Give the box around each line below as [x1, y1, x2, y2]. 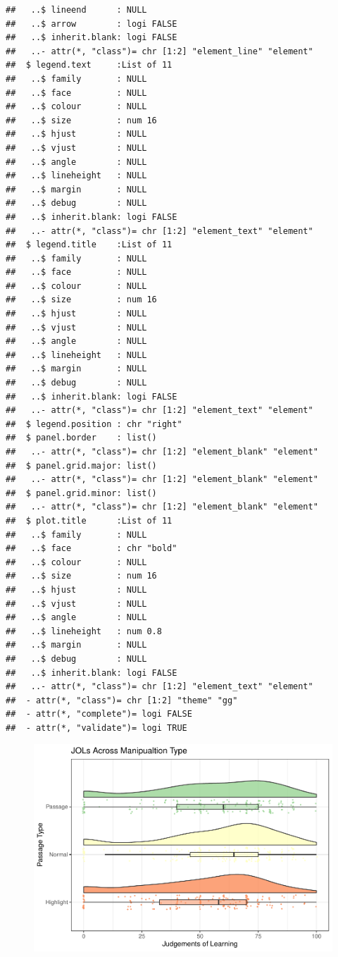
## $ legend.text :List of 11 [6, 60, 173, 70]
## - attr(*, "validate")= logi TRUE [6, 722, 187, 733]
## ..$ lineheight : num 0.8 [6, 626, 162, 636]
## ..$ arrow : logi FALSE [6, 18, 177, 29]
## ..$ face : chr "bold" [6, 543, 177, 554]
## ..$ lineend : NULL [6, 5, 147, 15]
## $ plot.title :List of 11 [6, 515, 173, 526]
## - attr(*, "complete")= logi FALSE [6, 709, 192, 720]
